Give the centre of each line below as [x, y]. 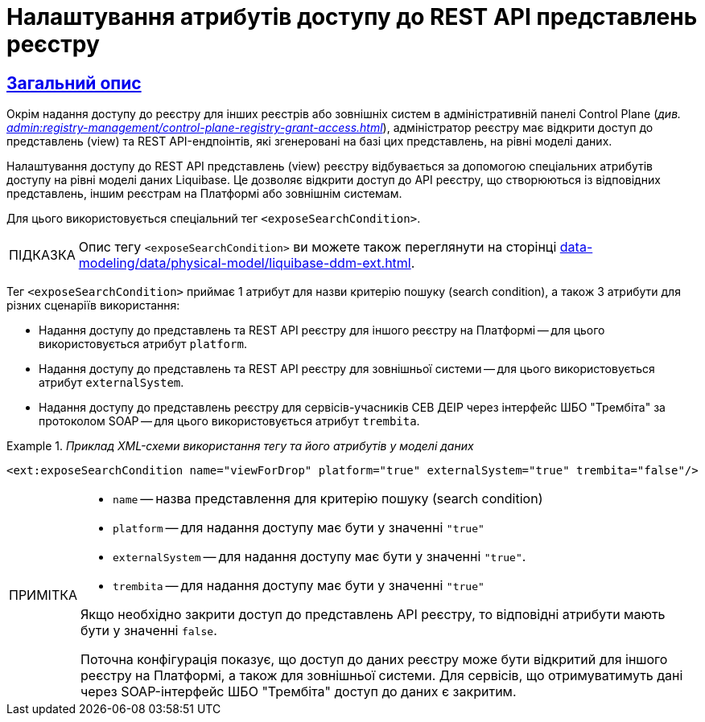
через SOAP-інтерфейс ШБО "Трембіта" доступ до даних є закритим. [299, 692]
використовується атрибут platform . [143, 344]
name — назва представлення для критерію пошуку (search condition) [328, 499]
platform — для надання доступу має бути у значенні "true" [299, 528]
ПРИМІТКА [43, 595]
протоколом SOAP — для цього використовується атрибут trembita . [229, 421]
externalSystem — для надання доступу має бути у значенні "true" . [320, 557]
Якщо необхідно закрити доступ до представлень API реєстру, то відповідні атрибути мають [373, 615]
